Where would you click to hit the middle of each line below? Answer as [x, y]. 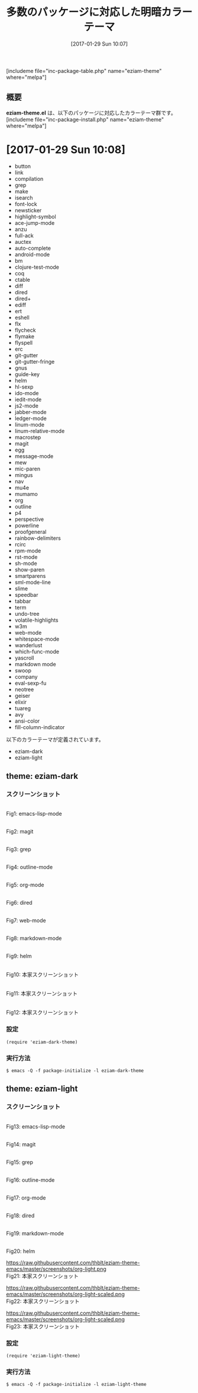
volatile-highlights [37, 620]
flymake [24, 336]
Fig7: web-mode [26, 921]
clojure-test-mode [37, 267]
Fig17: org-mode [26, 1198]
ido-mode [27, 393]
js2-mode [26, 406]
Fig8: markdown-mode [34, 939]
